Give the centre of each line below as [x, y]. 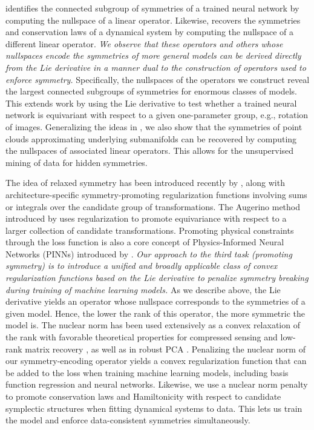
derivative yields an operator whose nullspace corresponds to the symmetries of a [155, 301]
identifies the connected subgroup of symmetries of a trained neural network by [152, 8]
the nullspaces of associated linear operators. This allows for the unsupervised [150, 150]
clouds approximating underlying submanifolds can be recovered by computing [151, 138]
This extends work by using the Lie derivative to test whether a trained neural [151, 103]
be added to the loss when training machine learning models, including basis [147, 372]
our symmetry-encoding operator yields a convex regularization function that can [156, 361]
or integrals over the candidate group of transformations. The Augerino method [153, 206]
